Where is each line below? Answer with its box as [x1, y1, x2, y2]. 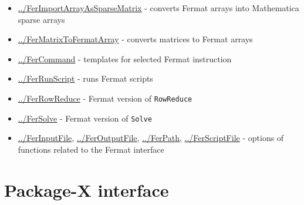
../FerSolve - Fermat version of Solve [18, 112, 152, 124]
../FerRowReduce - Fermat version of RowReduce [18, 92, 192, 104]
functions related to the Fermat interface [18, 143, 164, 155]
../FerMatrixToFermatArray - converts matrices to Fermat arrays [18, 33, 253, 45]
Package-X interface [4, 177, 169, 201]
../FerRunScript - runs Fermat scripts [18, 72, 153, 85]
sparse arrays [18, 13, 65, 25]
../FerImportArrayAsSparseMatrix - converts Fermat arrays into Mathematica [18, 2, 299, 14]
